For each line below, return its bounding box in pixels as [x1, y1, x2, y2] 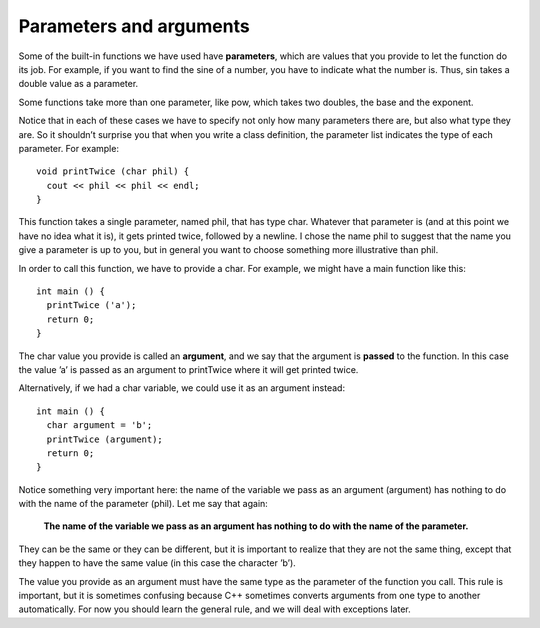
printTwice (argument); [46, 433, 164, 445]
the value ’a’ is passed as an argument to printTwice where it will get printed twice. [18, 363, 359, 375]
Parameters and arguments [18, 15, 250, 37]
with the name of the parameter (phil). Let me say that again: [18, 498, 269, 510]
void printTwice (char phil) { [36, 166, 190, 177]
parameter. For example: [18, 142, 120, 154]
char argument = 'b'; [46, 420, 153, 431]
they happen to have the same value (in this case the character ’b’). [18, 557, 297, 569]
